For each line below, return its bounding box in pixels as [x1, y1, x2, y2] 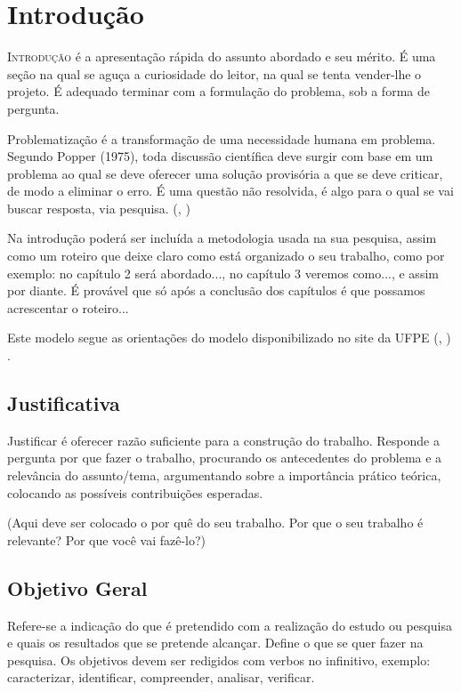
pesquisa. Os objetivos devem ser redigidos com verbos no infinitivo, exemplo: [7, 650, 431, 669]
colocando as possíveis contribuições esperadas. [7, 483, 263, 502]
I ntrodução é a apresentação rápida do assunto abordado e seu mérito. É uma [7, 47, 436, 66]
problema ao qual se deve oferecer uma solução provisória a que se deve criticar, [7, 164, 443, 182]
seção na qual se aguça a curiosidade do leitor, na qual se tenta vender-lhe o [7, 64, 422, 83]
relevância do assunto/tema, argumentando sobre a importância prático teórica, [7, 466, 441, 485]
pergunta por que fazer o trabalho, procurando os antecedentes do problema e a [7, 448, 442, 467]
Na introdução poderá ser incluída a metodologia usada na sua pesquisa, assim [7, 229, 437, 247]
